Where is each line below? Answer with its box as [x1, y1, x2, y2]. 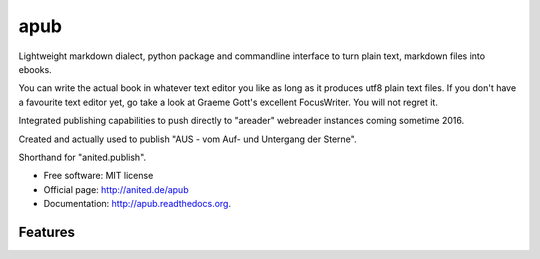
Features [18, 223, 75, 240]
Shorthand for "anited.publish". [18, 151, 147, 163]
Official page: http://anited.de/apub [43, 183, 189, 195]
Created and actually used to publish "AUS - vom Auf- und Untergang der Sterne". [18, 133, 357, 145]
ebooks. [18, 63, 52, 75]
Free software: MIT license [43, 170, 154, 182]
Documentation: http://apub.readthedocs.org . [43, 198, 232, 210]
